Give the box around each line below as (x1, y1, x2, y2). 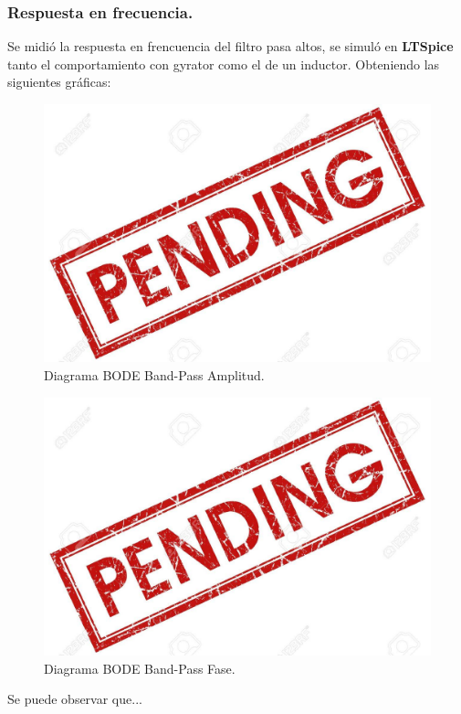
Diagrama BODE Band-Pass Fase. (44, 658, 236, 677)
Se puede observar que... (7, 689, 142, 709)
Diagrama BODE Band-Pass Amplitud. (44, 365, 265, 384)
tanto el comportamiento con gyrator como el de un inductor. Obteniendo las (7, 54, 440, 73)
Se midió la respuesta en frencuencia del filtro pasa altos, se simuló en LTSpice (7, 37, 454, 56)
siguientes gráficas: (7, 72, 111, 91)
